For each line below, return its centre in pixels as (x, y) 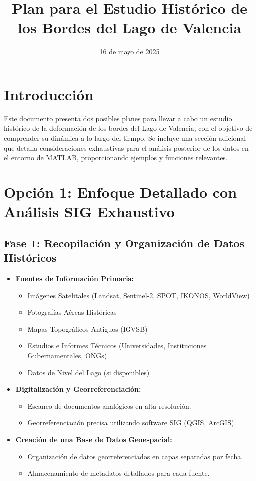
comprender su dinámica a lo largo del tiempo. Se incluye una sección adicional (125, 138)
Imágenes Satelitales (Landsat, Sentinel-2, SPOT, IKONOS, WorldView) (138, 295)
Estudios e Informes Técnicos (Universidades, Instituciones (117, 346)
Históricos (30, 258)
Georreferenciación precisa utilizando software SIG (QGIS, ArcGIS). (132, 422)
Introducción (49, 94)
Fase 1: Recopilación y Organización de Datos (124, 243)
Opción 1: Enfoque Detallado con (121, 192)
